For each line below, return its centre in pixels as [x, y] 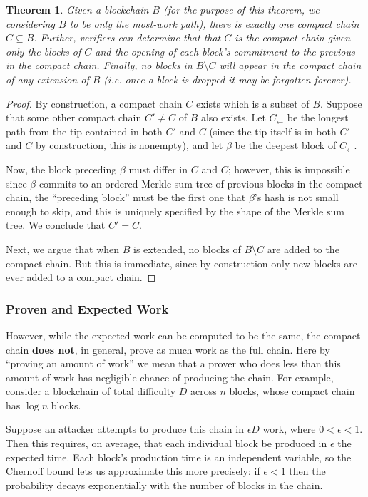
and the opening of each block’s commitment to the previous [225, 51]
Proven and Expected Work [87, 308]
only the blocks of [44, 51]
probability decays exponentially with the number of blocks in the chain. [164, 485]
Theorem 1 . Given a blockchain [77, 9]
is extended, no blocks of [187, 248]
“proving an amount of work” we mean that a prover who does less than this [173, 363]
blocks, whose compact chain [292, 391]
